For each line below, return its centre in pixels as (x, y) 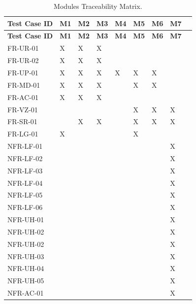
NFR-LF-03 (25, 170)
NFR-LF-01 (25, 146)
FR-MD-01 (24, 84)
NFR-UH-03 (26, 256)
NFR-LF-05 (25, 195)
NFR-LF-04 (25, 183)
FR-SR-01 (22, 121)
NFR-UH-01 (26, 220)
